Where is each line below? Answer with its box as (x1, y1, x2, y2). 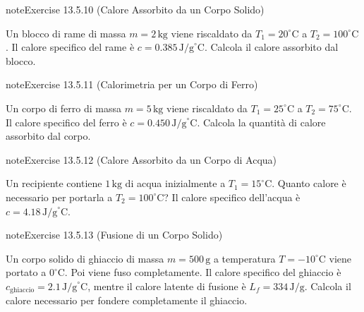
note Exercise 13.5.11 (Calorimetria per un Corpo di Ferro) (6, 77, 258, 92)
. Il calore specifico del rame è (6, 40, 135, 54)
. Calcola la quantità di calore (197, 114, 326, 129)
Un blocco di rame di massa (6, 25, 126, 40)
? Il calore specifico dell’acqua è (164, 189, 301, 204)
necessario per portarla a (6, 189, 113, 204)
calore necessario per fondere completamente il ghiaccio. (6, 293, 248, 308)
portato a (6, 265, 47, 280)
